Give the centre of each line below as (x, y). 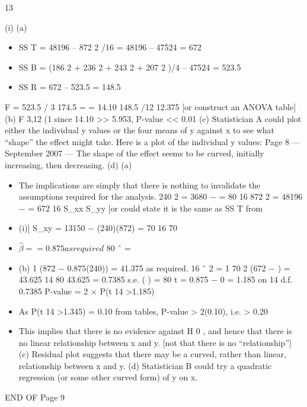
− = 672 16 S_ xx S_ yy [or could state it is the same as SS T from (141, 208)
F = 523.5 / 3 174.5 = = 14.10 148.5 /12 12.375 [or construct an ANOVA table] (151, 106)
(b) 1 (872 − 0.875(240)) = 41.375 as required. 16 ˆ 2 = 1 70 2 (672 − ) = (154, 267)
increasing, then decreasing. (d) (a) (68, 164)
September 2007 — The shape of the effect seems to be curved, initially (135, 153)
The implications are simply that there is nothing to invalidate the (140, 185)
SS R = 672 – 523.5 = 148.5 (70, 87)
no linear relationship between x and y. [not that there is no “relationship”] (155, 342)
